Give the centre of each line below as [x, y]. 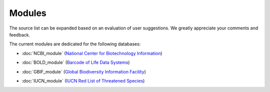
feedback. [19, 34]
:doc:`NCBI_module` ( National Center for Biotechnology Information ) [92, 53]
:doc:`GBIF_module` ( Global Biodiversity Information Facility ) [84, 71]
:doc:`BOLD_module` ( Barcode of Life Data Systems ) [76, 62]
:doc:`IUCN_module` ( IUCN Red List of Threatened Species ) [83, 80]
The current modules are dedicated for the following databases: [75, 44]
